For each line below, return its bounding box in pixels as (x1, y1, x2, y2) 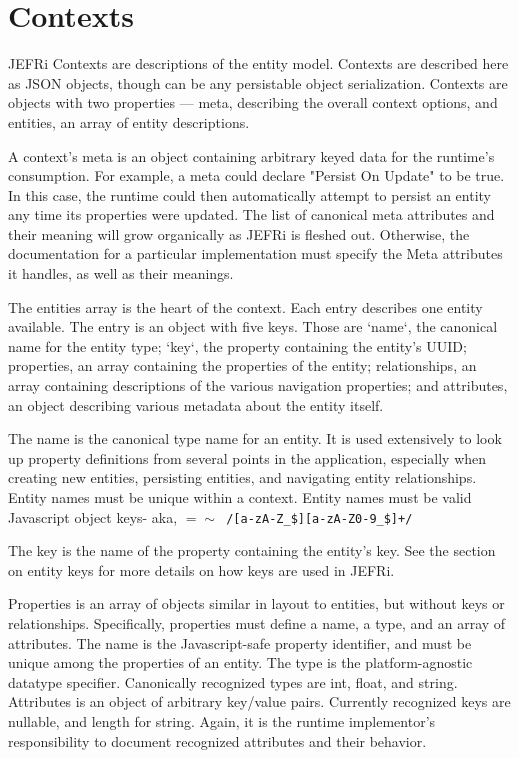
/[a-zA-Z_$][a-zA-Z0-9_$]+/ (226, 511, 413, 526)
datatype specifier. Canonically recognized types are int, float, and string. (8, 671, 458, 692)
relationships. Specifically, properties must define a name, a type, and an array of (8, 613, 506, 634)
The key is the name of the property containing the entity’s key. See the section (8, 540, 496, 561)
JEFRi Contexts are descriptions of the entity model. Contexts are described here (8, 53, 509, 74)
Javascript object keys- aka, (8, 506, 178, 527)
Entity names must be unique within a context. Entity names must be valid (8, 487, 472, 507)
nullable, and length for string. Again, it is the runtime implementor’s (8, 711, 436, 731)
